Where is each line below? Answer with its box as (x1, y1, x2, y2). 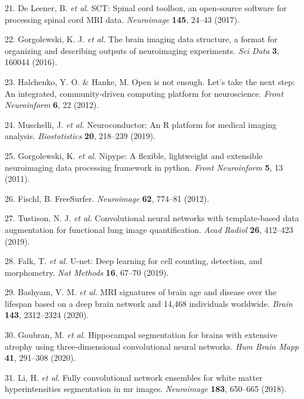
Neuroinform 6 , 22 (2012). (5, 99, 99, 111)
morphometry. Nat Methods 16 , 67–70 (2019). (5, 266, 169, 278)
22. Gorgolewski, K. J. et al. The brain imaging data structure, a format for (5, 33, 278, 45)
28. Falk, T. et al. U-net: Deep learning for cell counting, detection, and (5, 255, 262, 267)
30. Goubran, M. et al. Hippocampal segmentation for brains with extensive (5, 329, 278, 341)
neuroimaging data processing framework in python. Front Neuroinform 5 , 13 (5, 161, 283, 173)
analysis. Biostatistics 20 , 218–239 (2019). (5, 130, 156, 142)
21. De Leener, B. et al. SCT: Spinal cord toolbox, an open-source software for (5, 2, 287, 13)
